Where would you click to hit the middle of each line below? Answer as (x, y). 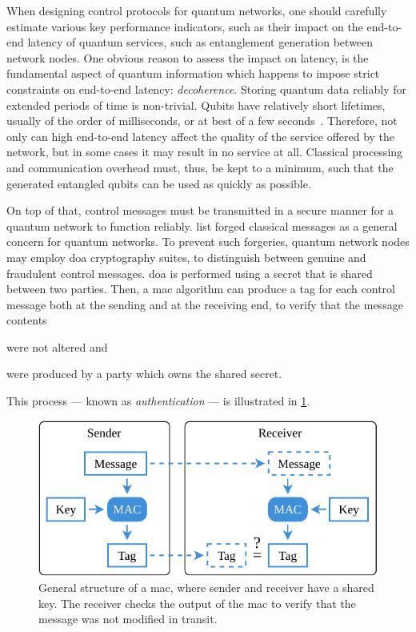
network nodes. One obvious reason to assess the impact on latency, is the (188, 57)
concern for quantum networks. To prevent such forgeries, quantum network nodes (208, 242)
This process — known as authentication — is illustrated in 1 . (158, 401)
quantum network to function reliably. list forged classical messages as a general (202, 225)
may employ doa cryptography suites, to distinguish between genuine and (186, 257)
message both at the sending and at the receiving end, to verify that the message (205, 304)
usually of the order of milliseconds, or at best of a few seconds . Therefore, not (202, 121)
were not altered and (57, 346)
